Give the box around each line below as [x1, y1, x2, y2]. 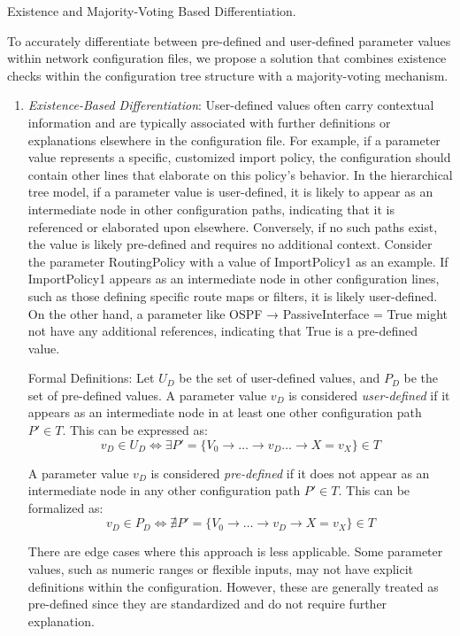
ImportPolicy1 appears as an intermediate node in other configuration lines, [27, 269, 440, 288]
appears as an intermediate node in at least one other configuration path [27, 403, 422, 422]
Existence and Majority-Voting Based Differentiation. [7, 2, 296, 19]
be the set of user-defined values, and [179, 368, 380, 387]
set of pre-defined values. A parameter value [27, 385, 267, 404]
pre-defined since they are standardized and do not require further [27, 594, 387, 613]
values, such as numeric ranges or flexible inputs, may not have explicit [27, 560, 414, 578]
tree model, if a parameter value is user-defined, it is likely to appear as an [27, 182, 433, 201]
